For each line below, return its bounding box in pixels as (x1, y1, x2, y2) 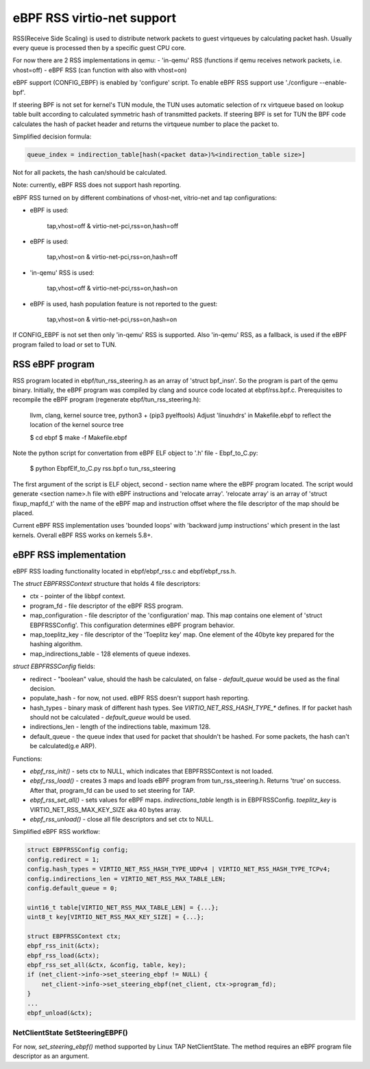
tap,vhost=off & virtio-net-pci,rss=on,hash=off (47, 221, 179, 230)
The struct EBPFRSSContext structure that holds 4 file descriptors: (12, 580, 201, 587)
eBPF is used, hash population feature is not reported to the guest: (29, 299, 218, 308)
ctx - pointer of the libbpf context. (29, 592, 126, 600)
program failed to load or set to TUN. (12, 340, 116, 349)
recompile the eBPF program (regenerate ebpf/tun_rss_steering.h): (12, 395, 201, 404)
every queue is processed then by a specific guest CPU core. (12, 43, 186, 51)
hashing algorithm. (29, 640, 83, 648)
